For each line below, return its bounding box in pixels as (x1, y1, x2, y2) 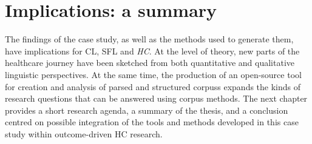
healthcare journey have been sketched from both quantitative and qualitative (5, 56, 295, 69)
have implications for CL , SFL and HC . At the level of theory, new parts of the (5, 44, 300, 57)
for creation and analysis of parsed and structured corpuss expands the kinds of (5, 80, 301, 93)
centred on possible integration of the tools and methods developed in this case (5, 116, 299, 128)
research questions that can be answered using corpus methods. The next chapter (5, 92, 308, 105)
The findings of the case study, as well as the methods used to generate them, (5, 33, 294, 45)
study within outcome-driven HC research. (5, 127, 163, 140)
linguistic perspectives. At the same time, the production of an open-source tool (5, 68, 302, 80)
